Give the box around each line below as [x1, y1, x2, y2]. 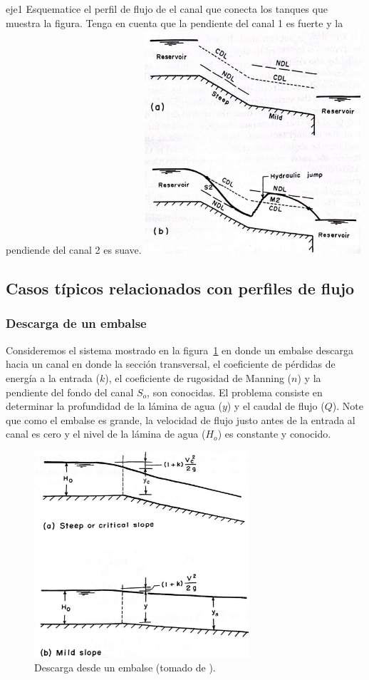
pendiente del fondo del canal [6, 384, 134, 399]
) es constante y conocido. [217, 426, 331, 441]
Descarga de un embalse [6, 314, 147, 332]
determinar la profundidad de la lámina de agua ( [6, 398, 222, 413]
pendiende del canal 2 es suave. [6, 242, 142, 257]
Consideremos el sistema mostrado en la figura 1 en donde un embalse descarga [6, 342, 353, 357]
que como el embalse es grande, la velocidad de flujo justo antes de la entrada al [6, 412, 355, 427]
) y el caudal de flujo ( [227, 398, 325, 413]
